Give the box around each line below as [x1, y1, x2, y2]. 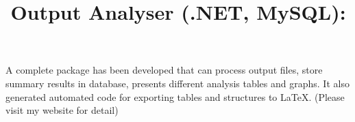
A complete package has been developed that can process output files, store [5, 63, 323, 77]
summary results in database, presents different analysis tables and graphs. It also [5, 76, 350, 90]
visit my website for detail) [5, 103, 119, 117]
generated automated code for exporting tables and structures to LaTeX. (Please [5, 89, 345, 104]
